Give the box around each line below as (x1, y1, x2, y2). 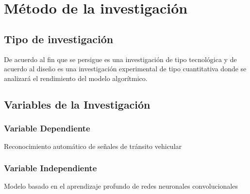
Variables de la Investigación (4, 97, 150, 112)
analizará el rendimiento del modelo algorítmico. (4, 73, 148, 83)
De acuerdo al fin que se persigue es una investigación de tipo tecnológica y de (4, 54, 237, 64)
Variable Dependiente (4, 122, 90, 134)
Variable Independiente (4, 162, 97, 174)
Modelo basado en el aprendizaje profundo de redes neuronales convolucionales (4, 181, 238, 191)
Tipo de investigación (4, 31, 114, 46)
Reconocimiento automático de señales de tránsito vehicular (4, 141, 182, 151)
